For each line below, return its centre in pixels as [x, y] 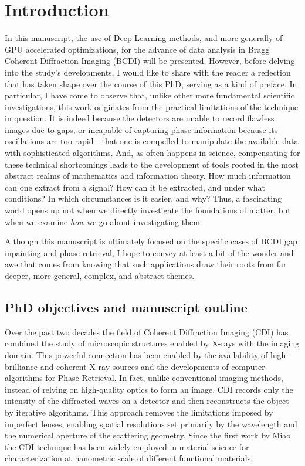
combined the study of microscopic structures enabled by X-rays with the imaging [152, 343]
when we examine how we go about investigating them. [104, 221]
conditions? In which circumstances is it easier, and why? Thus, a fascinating [143, 198]
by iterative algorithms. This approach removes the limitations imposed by [139, 412]
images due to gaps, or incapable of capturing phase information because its [141, 129]
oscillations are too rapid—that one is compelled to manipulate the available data [152, 141]
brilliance [21, 366]
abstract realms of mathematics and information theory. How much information [148, 176]
